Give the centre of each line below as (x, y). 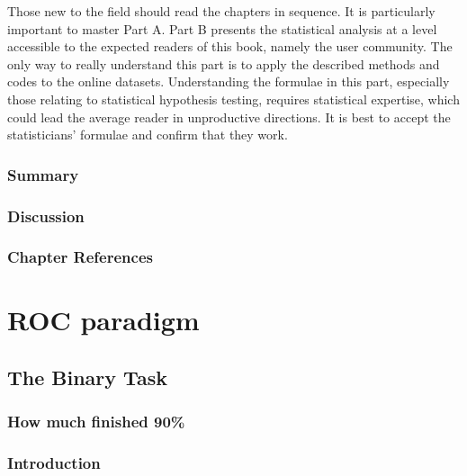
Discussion (46, 216)
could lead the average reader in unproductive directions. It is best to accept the (229, 117)
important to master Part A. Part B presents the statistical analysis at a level (222, 28)
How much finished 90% (96, 422)
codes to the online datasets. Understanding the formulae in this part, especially (229, 81)
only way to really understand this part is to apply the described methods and (224, 63)
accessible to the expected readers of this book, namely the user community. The (230, 46)
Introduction (54, 463)
